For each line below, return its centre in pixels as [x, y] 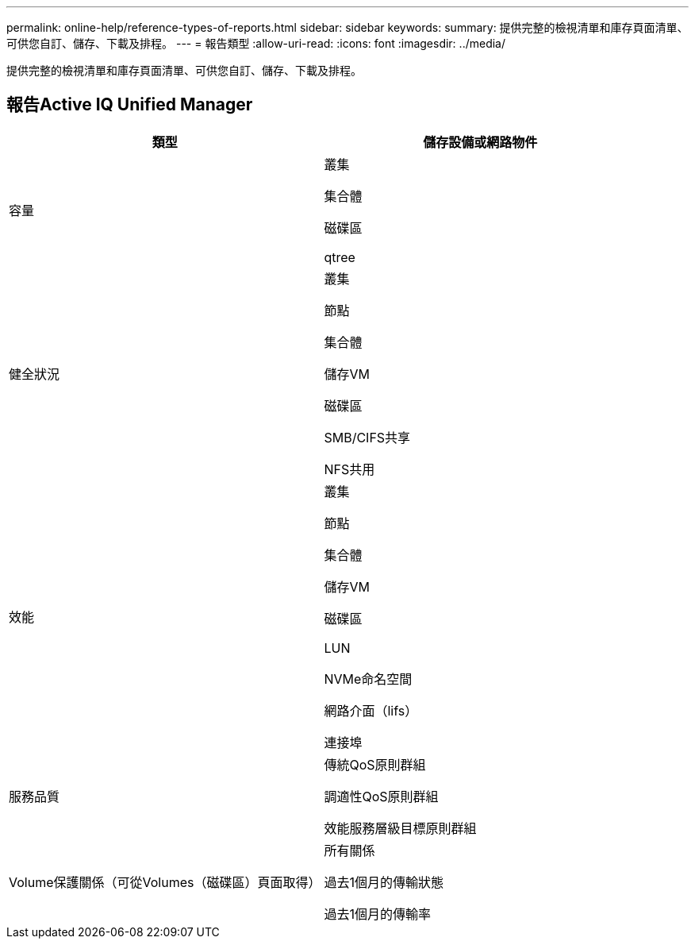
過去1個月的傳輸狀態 [384, 882]
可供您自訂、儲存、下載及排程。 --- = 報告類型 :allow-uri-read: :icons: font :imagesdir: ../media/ [256, 43]
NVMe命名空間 [368, 679]
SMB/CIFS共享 [367, 437]
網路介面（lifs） [371, 710]
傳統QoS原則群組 [375, 764]
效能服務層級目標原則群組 [400, 828]
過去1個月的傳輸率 [377, 914]
